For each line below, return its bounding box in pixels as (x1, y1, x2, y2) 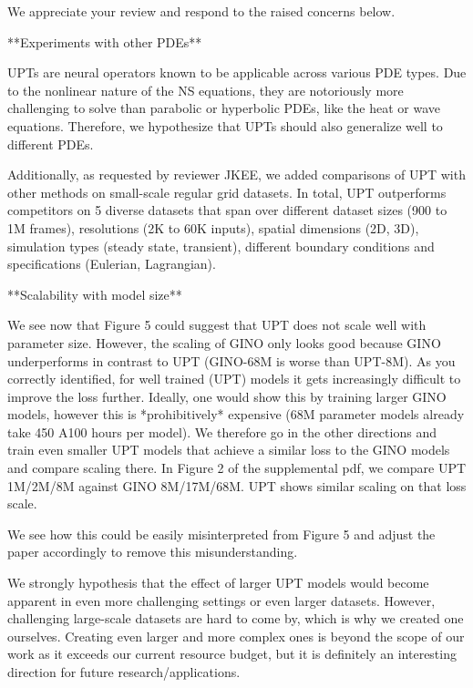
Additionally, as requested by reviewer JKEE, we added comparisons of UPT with (7, 165, 466, 184)
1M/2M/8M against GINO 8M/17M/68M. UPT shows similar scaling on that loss (7, 476, 467, 495)
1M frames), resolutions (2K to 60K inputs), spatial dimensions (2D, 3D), (7, 218, 419, 237)
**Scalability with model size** (7, 284, 182, 303)
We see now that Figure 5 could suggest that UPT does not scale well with (7, 315, 427, 334)
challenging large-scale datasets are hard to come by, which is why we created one (7, 609, 464, 628)
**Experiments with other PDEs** (7, 32, 202, 51)
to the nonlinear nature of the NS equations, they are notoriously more (7, 80, 404, 99)
